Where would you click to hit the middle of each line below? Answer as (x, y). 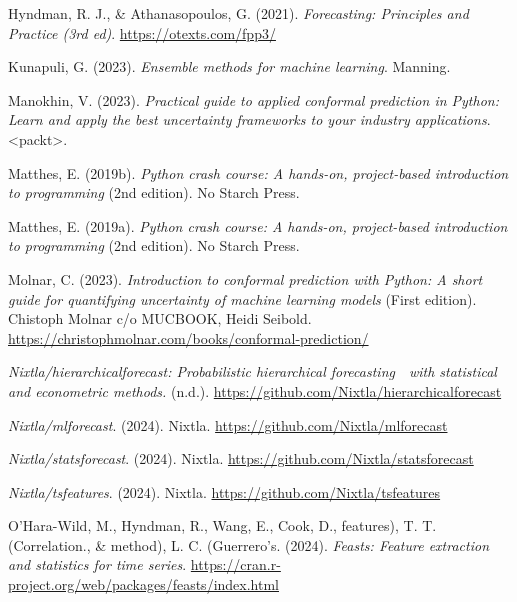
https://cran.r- (235, 564)
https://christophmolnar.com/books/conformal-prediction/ (188, 337)
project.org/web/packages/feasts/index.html (143, 584)
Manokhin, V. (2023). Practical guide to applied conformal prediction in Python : (254, 99)
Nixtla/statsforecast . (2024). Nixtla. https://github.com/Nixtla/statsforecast (241, 458)
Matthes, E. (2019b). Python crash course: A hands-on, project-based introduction (258, 172)
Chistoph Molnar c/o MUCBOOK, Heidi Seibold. (160, 318)
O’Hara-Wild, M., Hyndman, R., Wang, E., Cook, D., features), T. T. (222, 525)
